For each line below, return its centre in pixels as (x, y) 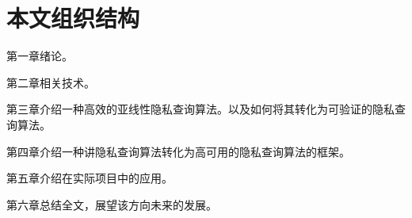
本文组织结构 (73, 18)
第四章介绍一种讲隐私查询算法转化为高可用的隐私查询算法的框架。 (178, 151)
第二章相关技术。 (51, 82)
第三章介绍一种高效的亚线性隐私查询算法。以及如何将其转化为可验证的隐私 (200, 109)
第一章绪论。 (40, 56)
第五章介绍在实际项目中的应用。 (90, 178)
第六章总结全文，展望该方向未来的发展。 (112, 204)
